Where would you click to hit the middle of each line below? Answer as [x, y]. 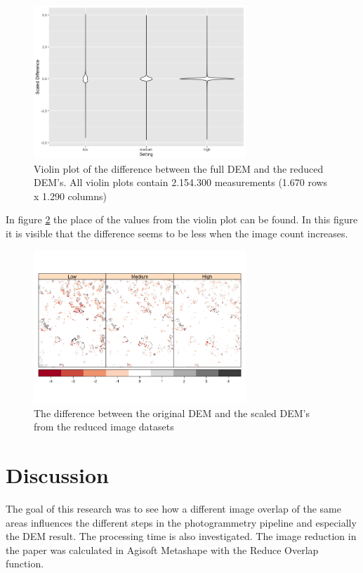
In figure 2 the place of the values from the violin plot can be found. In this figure [182, 219]
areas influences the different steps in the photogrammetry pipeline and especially [181, 522]
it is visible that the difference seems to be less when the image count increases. [177, 233]
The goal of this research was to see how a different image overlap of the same [173, 508]
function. [25, 564]
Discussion [57, 475]
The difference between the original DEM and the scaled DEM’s [172, 413]
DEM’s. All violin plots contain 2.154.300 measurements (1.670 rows [181, 182]
